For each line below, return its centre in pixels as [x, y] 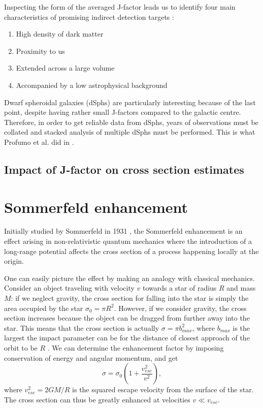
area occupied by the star [44, 308]
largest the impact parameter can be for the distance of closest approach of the [127, 338]
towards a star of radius [179, 288]
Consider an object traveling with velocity [69, 288]
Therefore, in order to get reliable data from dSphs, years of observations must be [131, 122]
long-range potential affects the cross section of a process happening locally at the [131, 251]
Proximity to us [40, 51]
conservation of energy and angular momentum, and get [91, 357]
